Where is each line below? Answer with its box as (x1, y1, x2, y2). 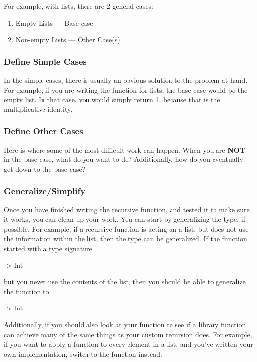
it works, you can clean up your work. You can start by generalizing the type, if (4, 214, 246, 224)
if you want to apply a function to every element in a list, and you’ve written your (4, 339, 253, 349)
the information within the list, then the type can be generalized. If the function (4, 233, 247, 244)
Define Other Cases (4, 125, 83, 137)
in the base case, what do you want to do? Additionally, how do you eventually (4, 154, 243, 164)
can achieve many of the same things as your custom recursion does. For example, (4, 329, 252, 339)
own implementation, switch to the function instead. (4, 348, 162, 359)
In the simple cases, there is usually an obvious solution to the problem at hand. (4, 75, 248, 85)
